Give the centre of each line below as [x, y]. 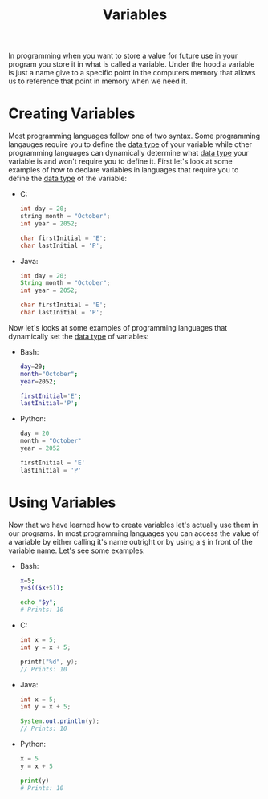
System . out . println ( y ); [60, 721]
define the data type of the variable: [67, 179]
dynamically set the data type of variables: [79, 336]
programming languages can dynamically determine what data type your [128, 153]
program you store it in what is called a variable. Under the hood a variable [132, 64]
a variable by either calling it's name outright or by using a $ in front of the [130, 541]
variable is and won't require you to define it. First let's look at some [120, 161]
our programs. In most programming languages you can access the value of [134, 533]
